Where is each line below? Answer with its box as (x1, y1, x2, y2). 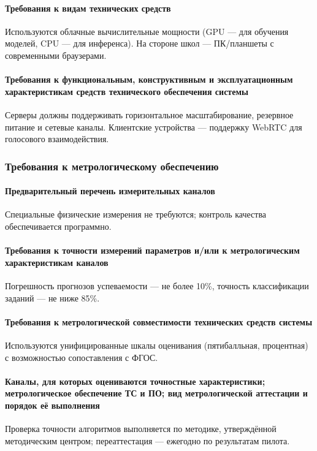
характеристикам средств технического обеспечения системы (5, 85, 248, 97)
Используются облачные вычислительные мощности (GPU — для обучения (5, 25, 289, 37)
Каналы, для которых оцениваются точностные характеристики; (5, 374, 265, 387)
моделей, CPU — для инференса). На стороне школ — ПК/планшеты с (5, 37, 274, 50)
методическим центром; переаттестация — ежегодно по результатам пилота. (5, 434, 290, 447)
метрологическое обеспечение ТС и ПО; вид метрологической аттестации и (5, 387, 308, 400)
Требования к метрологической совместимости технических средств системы (5, 315, 313, 328)
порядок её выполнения (5, 398, 100, 411)
